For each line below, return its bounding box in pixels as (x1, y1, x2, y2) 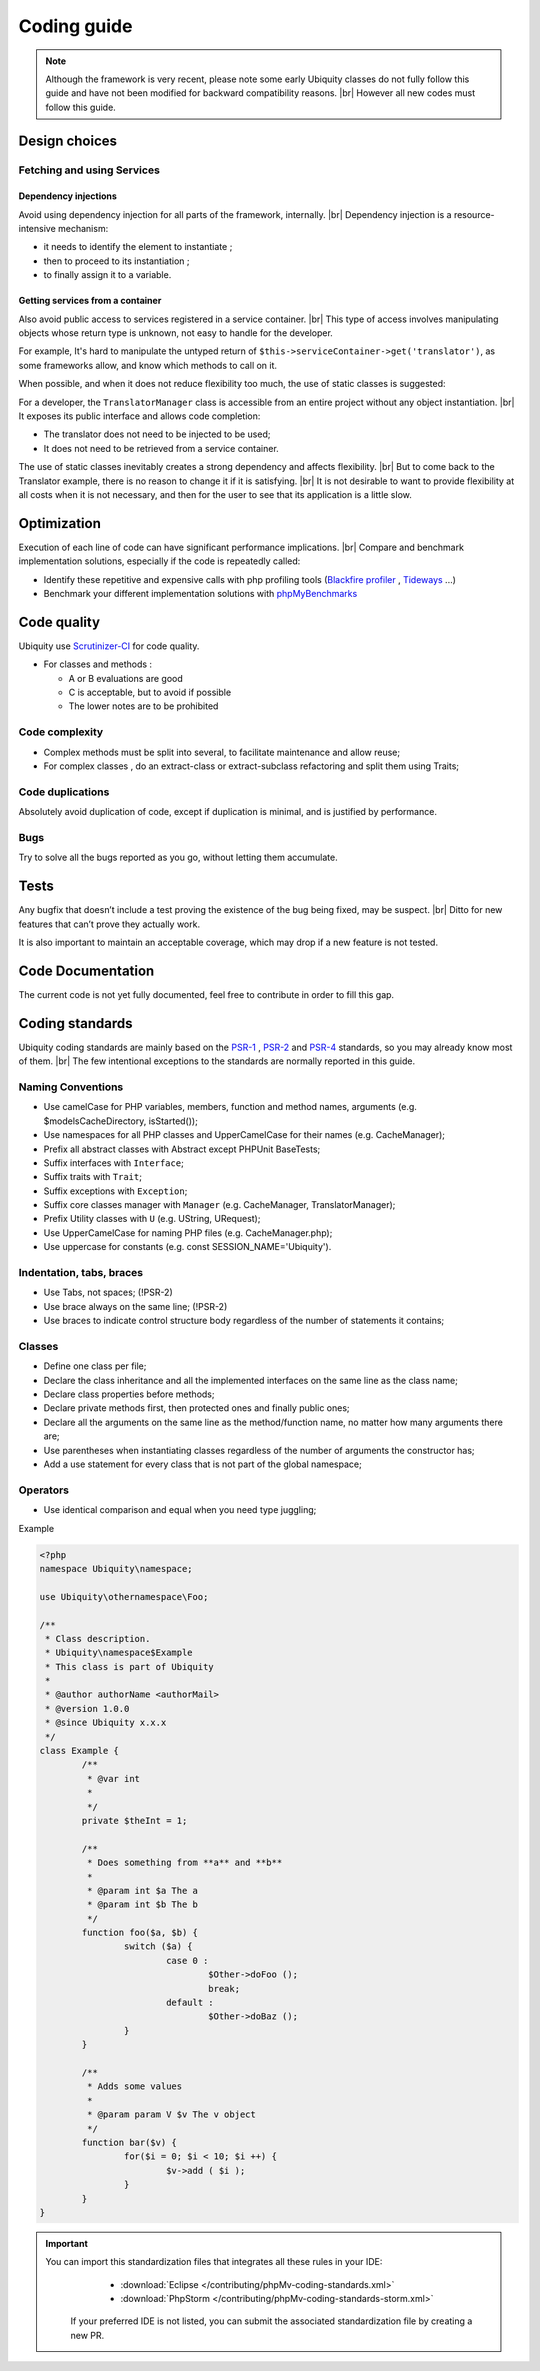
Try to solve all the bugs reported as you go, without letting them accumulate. (18, 851, 339, 864)
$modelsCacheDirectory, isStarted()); (43, 1115, 199, 1127)
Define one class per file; (43, 1360, 147, 1372)
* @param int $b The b (86, 1899, 199, 1910)
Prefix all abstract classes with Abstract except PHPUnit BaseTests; (43, 1143, 321, 1155)
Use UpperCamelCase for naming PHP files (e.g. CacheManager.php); (43, 1226, 333, 1239)
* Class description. (45, 1633, 151, 1644)
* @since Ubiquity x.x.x (45, 1717, 167, 1729)
